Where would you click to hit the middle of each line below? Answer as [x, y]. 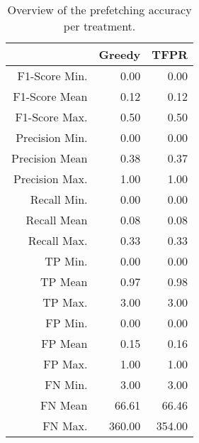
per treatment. [100, 26]
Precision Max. [51, 179]
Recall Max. [58, 240]
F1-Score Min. [52, 76]
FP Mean [64, 343]
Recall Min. [59, 199]
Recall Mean [57, 220]
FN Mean [64, 405]
